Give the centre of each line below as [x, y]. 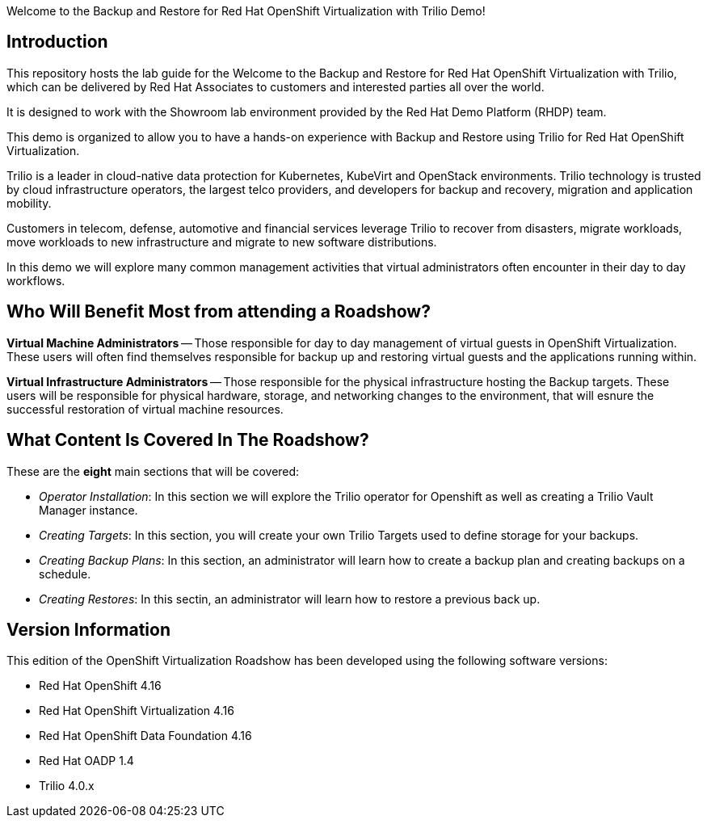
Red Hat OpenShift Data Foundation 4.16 [145, 736]
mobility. [29, 203]
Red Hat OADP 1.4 [86, 761]
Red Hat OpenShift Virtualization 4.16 [137, 711]
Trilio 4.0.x [67, 786]
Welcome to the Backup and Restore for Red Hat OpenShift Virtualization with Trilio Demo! [246, 11]
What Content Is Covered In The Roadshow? [188, 440]
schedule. [65, 574]
